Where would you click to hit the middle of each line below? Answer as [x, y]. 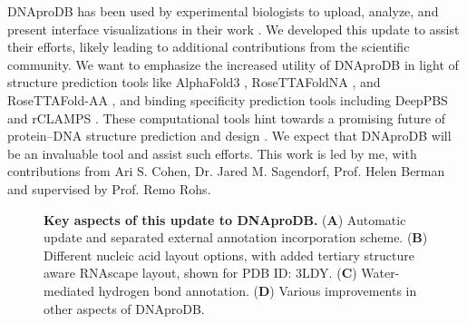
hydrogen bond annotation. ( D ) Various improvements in [258, 290]
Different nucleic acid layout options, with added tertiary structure [229, 255]
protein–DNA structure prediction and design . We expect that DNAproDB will [229, 136]
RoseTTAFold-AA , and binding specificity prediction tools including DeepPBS [228, 99]
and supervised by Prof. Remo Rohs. [109, 188]
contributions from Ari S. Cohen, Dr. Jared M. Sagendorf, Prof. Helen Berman [226, 171]
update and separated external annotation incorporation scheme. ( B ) [236, 237]
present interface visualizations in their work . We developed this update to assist [233, 29]
